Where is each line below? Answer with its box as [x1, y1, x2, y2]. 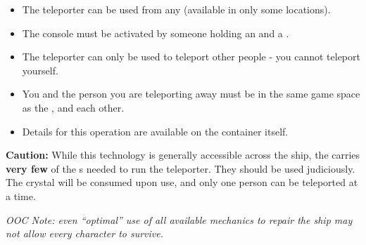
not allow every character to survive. [6, 226, 164, 241]
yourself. [22, 62, 58, 77]
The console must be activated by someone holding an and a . [22, 25, 289, 40]
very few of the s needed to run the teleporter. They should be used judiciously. [6, 161, 355, 176]
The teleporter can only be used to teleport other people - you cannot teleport [22, 49, 360, 64]
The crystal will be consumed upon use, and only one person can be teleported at [6, 175, 358, 190]
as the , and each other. [22, 100, 125, 114]
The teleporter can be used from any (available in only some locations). [22, 2, 331, 16]
